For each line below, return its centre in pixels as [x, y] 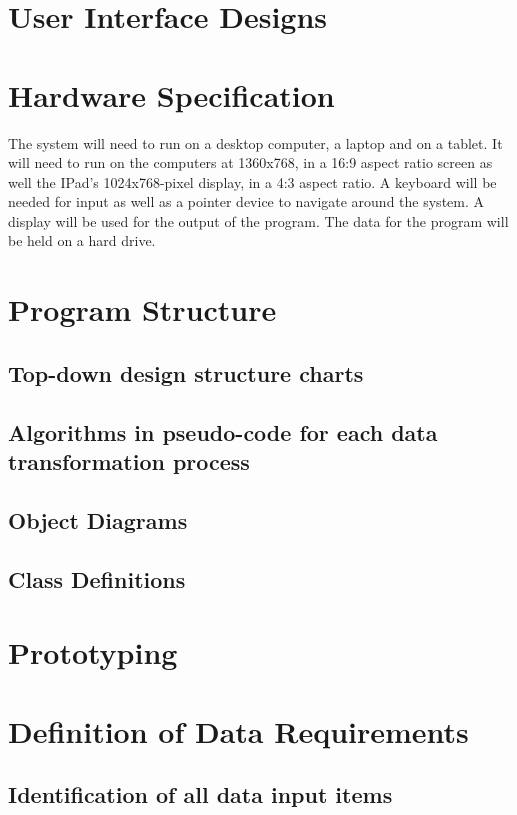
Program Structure [142, 309]
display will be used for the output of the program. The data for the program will [258, 220]
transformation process [129, 461]
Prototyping [93, 652]
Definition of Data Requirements [238, 730]
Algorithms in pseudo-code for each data [223, 431]
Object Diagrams [98, 519]
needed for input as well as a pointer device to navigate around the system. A [246, 201]
